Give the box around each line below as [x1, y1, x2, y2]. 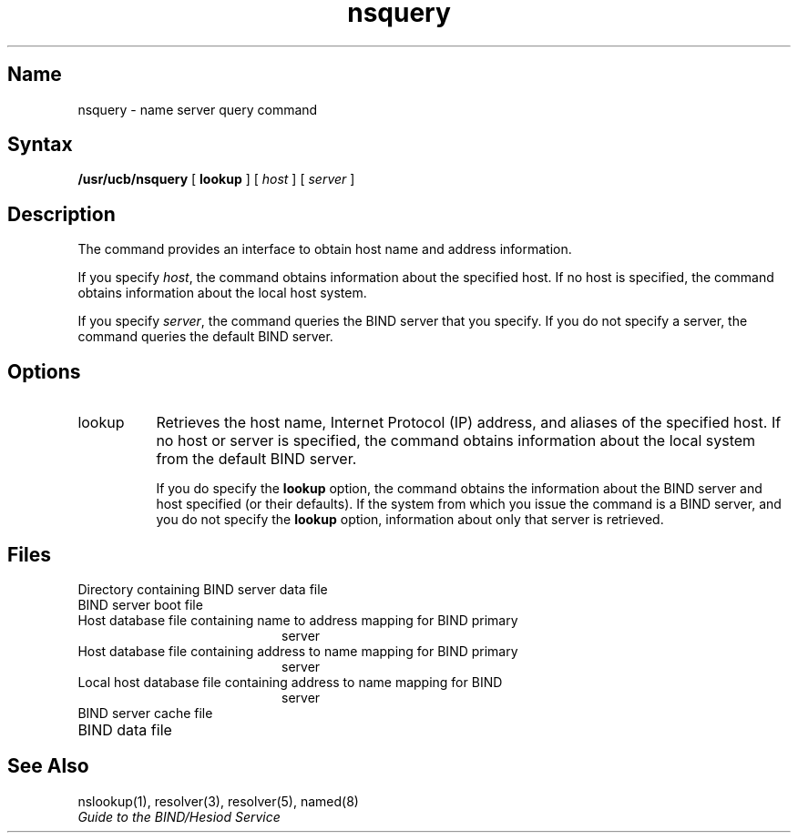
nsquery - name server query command [77, 101, 318, 117]
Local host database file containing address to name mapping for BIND [77, 673, 503, 690]
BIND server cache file [77, 704, 213, 721]
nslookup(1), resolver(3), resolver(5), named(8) [77, 793, 359, 809]
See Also [7, 754, 89, 778]
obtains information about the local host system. [77, 285, 367, 301]
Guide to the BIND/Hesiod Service [77, 808, 281, 825]
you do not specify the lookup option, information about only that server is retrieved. [156, 511, 664, 528]
